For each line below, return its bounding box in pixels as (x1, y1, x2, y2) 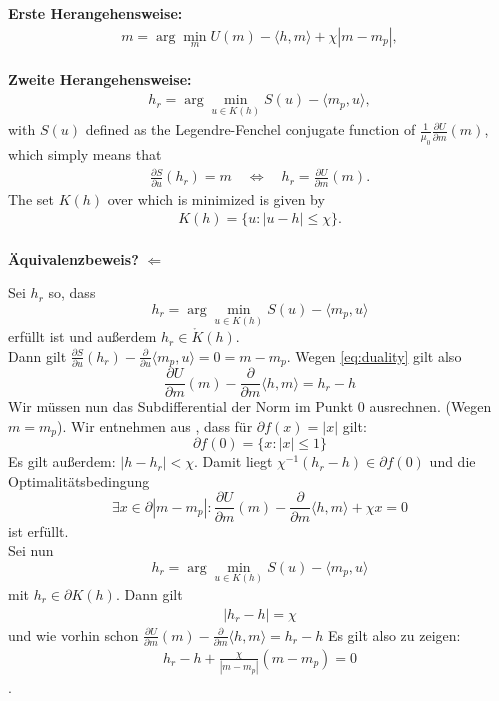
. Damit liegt (194, 451, 273, 472)
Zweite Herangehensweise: (8, 69, 192, 90)
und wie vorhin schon (8, 624, 139, 645)
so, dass (48, 282, 96, 303)
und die (429, 451, 476, 472)
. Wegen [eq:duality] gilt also (286, 345, 462, 366)
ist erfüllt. (8, 520, 69, 541)
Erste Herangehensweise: (8, 3, 183, 23)
